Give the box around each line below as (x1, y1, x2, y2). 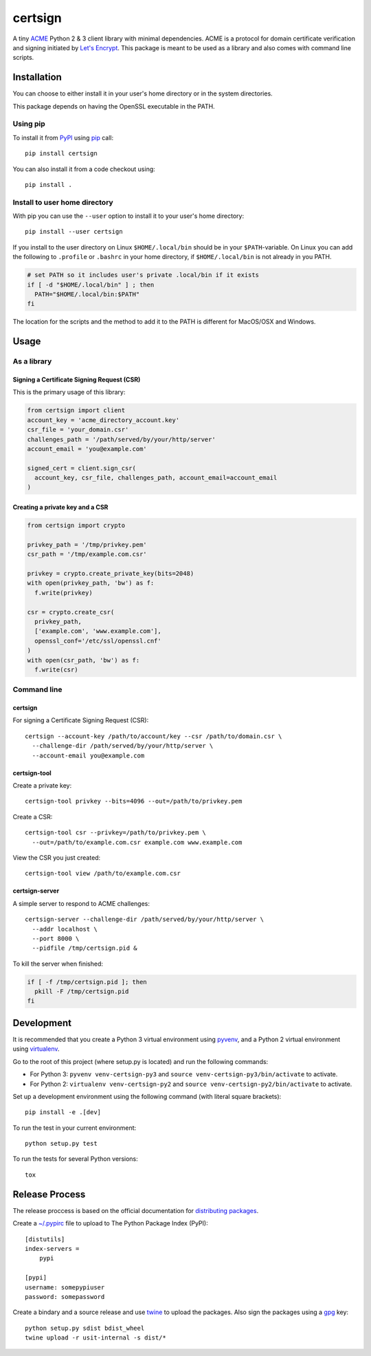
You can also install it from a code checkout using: (12, 165, 156, 173)
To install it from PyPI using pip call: (12, 133, 113, 142)
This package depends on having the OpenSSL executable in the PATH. (12, 102, 216, 110)
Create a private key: (12, 781, 72, 790)
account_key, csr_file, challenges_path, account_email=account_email (34, 474, 278, 482)
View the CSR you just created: (12, 853, 101, 862)
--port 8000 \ (32, 935, 80, 942)
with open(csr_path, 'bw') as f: (27, 656, 140, 664)
